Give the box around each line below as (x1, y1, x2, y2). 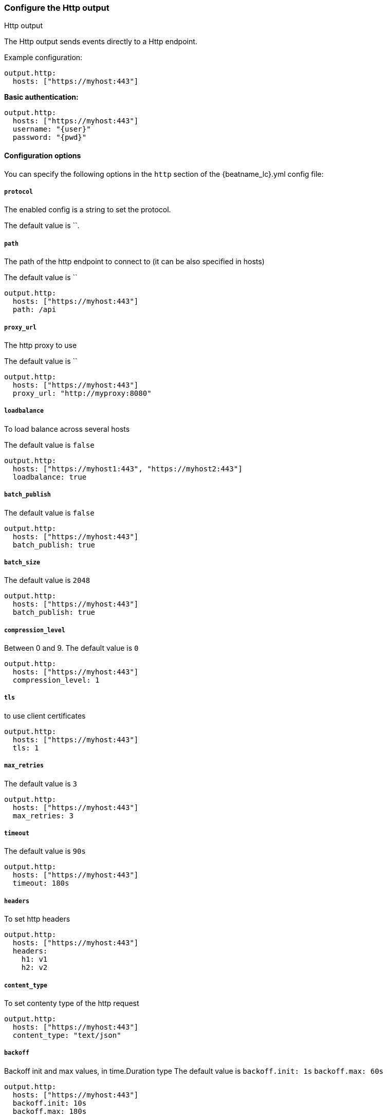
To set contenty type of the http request (4, 998, 139, 1007)
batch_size (4, 558, 40, 566)
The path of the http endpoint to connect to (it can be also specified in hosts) (4, 257, 265, 266)
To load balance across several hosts (4, 424, 130, 433)
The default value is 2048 (4, 576, 90, 585)
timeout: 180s (12, 879, 69, 888)
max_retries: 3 (12, 811, 73, 820)
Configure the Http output (4, 3, 109, 13)
